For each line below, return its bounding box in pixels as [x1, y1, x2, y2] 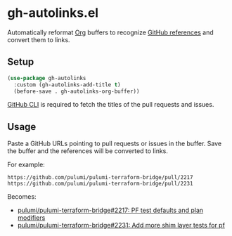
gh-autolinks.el [7, 5, 99, 21]
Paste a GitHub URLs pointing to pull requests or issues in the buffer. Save [7, 139, 222, 148]
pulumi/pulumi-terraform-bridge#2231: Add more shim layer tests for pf [17, 221, 225, 230]
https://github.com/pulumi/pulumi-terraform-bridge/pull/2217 [7, 174, 193, 181]
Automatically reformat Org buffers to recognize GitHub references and [7, 28, 214, 37]
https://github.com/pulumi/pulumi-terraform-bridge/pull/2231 [7, 181, 193, 188]
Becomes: [7, 192, 37, 201]
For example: [7, 160, 46, 169]
